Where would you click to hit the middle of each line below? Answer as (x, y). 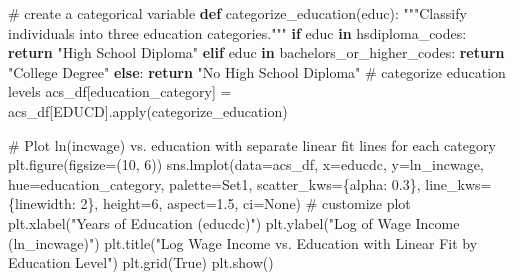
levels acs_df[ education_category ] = (120, 91)
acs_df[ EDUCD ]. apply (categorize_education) (148, 110)
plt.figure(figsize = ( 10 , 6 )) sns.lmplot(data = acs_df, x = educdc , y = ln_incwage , (246, 164)
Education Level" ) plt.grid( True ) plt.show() (141, 262)
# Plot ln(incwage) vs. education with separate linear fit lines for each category (252, 144)
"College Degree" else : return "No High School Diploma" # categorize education (257, 71)
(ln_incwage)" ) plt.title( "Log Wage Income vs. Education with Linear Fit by (243, 242)
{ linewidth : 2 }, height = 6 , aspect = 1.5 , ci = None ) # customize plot (209, 203)
